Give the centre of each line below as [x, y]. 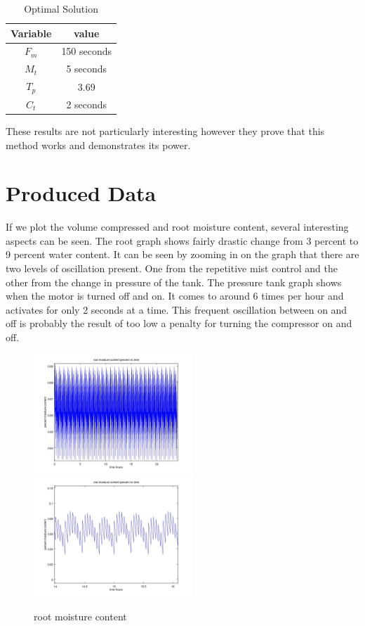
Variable [31, 33]
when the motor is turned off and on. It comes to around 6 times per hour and [175, 296]
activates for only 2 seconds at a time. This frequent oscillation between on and [177, 309]
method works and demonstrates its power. [98, 145]
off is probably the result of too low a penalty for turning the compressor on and [179, 323]
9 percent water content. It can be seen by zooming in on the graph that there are [182, 254]
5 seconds [87, 69]
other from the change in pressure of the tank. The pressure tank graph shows [174, 282]
